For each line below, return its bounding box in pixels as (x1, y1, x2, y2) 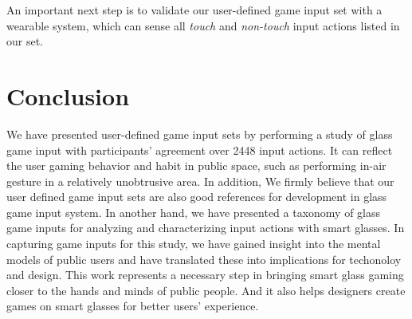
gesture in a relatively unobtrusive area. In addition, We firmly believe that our (6, 172, 394, 189)
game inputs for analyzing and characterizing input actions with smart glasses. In (6, 219, 405, 236)
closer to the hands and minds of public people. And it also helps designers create (6, 282, 406, 298)
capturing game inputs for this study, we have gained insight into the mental (6, 235, 381, 252)
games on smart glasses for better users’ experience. (6, 297, 259, 314)
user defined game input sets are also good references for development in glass (6, 188, 387, 205)
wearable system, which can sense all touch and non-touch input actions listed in (6, 17, 400, 33)
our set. (6, 33, 44, 49)
